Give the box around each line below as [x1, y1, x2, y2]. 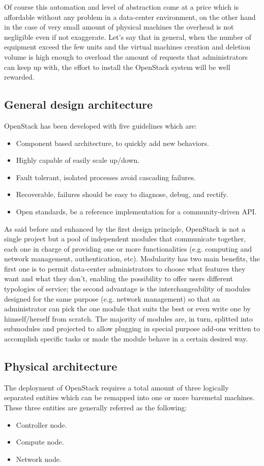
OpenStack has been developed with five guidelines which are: [4, 120, 197, 131]
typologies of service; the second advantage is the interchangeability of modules [4, 283, 251, 294]
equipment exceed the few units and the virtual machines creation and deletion [4, 41, 251, 52]
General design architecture [4, 96, 153, 112]
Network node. [16, 453, 62, 464]
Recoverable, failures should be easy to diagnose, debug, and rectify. [16, 189, 228, 200]
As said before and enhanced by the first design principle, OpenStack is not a [4, 223, 246, 234]
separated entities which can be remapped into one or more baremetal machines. [4, 392, 255, 403]
